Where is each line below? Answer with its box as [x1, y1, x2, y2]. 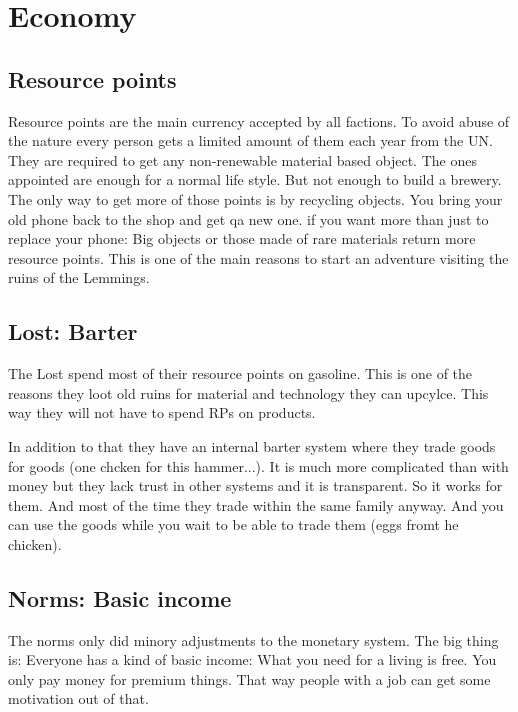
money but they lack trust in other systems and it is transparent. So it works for [8, 475, 503, 496]
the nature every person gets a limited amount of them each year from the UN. [8, 130, 493, 151]
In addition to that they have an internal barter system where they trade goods [8, 435, 496, 456]
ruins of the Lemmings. [8, 267, 150, 288]
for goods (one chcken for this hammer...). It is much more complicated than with [8, 455, 509, 476]
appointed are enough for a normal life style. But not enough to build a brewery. [8, 169, 502, 190]
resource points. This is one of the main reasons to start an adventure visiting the [8, 247, 509, 268]
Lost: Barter [8, 316, 138, 347]
